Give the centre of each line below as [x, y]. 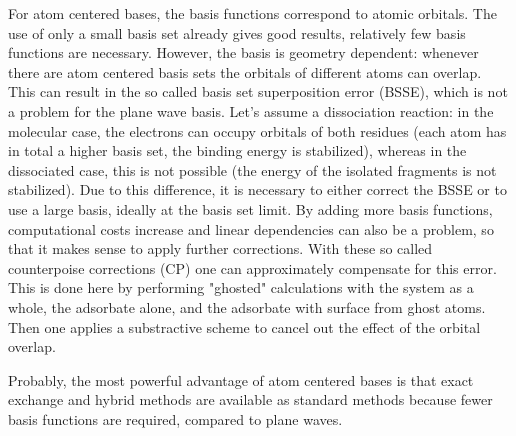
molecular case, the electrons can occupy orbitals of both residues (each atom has [257, 130]
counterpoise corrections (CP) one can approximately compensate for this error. [252, 267]
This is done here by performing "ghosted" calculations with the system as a [241, 287]
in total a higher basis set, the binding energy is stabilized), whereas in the [237, 150]
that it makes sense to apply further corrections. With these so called [220, 248]
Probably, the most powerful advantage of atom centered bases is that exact [241, 379]
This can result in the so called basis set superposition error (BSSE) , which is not [258, 91]
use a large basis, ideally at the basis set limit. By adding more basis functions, [250, 208]
